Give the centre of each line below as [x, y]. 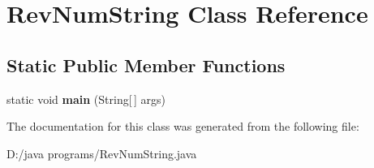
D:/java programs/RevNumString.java [102, 153]
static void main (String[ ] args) [86, 99]
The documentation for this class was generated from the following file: [183, 126]
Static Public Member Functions [146, 65]
